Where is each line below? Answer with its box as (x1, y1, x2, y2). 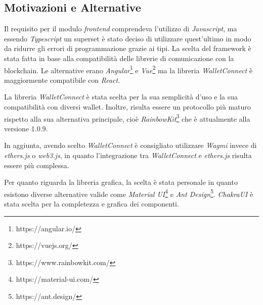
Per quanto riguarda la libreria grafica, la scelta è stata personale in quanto (4, 177, 238, 187)
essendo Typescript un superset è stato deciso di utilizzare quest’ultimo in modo (4, 33, 251, 43)
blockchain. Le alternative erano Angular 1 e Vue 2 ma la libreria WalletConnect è (4, 63, 253, 75)
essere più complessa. (4, 160, 69, 170)
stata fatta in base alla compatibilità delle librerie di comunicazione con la (4, 53, 234, 63)
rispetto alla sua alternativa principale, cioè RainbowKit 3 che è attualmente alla (4, 112, 250, 124)
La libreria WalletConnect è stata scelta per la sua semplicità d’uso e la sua (4, 91, 238, 102)
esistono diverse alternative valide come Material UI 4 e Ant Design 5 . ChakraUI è (4, 187, 253, 199)
